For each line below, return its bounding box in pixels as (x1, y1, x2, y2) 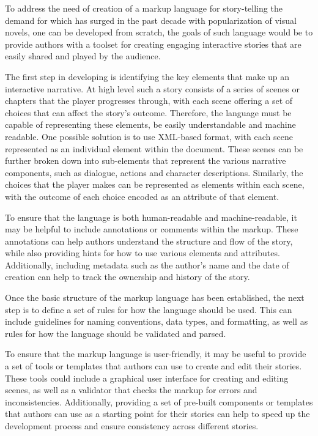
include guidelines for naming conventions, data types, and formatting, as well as (5, 315, 308, 328)
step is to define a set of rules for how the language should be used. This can (5, 303, 292, 316)
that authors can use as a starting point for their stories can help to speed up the (5, 407, 310, 420)
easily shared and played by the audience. (5, 50, 161, 62)
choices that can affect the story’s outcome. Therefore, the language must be (5, 106, 292, 119)
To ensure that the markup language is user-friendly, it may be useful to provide (5, 347, 306, 360)
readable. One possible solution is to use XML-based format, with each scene (5, 130, 293, 142)
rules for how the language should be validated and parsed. (5, 327, 226, 339)
